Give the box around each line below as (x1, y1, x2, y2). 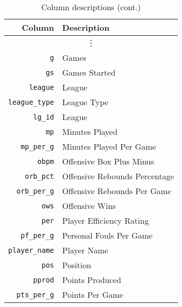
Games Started (62, 66, 116, 78)
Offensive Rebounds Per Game (62, 185, 171, 197)
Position (62, 259, 91, 271)
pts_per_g (16, 290, 55, 299)
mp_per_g (20, 142, 55, 151)
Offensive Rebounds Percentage (62, 170, 174, 182)
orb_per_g (16, 186, 55, 195)
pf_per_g (20, 231, 55, 240)
